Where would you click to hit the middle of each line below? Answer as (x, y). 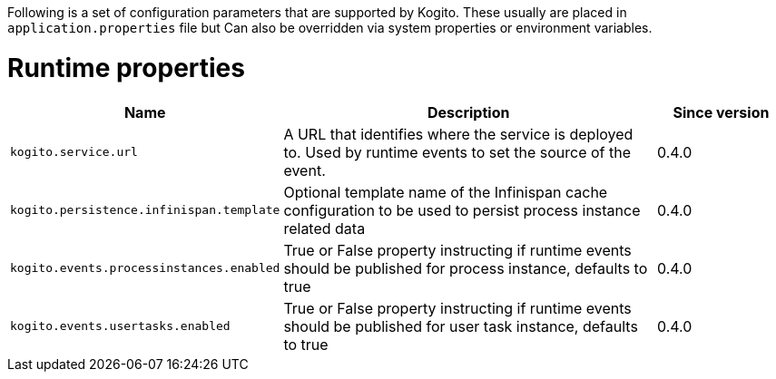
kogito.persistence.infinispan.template (145, 210)
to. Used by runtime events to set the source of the (457, 152)
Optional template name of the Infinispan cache (446, 192)
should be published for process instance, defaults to (466, 268)
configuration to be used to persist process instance (462, 210)
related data (324, 228)
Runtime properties (126, 68)
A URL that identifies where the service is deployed (458, 134)
